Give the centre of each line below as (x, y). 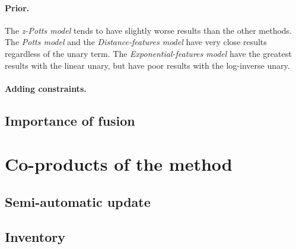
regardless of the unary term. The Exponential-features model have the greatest (148, 53)
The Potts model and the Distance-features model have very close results (136, 42)
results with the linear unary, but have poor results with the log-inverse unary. (147, 65)
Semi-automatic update (78, 201)
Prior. (17, 7)
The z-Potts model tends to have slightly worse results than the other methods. (149, 30)
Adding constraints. (46, 88)
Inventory (35, 236)
